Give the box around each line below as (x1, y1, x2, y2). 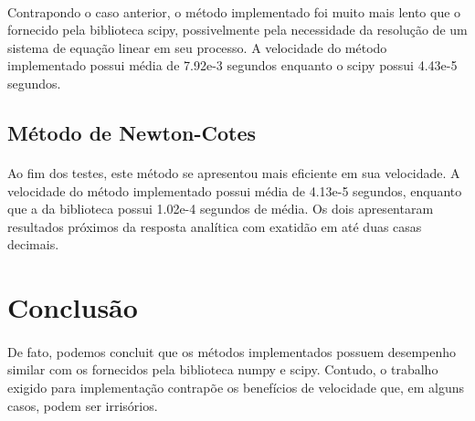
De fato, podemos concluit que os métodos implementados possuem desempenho (7, 342, 457, 361)
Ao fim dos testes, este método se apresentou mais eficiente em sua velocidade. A (7, 163, 460, 182)
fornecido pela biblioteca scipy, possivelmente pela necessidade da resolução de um (7, 20, 468, 39)
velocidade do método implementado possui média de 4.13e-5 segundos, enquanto (7, 181, 462, 200)
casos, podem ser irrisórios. (7, 395, 158, 415)
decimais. (7, 235, 59, 254)
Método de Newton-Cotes (7, 118, 257, 146)
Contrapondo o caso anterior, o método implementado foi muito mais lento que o (7, 2, 461, 21)
